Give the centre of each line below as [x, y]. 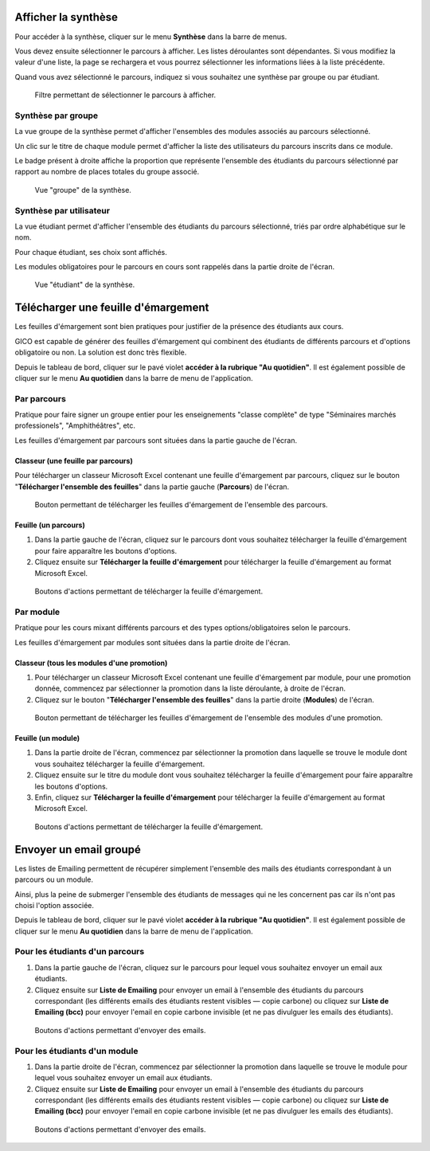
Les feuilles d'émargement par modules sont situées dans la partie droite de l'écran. [152, 642]
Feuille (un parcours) [50, 525]
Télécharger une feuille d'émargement [112, 308]
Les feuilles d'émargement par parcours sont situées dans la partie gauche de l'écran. [156, 440]
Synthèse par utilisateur [63, 210]
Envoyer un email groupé [78, 850]
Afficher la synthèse [66, 17]
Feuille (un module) [47, 738]
